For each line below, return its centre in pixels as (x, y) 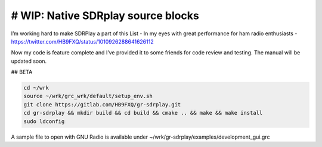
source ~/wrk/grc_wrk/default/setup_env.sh (88, 96)
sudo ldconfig (44, 121)
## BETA (22, 72)
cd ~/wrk (36, 88)
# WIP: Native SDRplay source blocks (105, 16)
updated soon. (29, 61)
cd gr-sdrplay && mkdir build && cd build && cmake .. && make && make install (143, 113)
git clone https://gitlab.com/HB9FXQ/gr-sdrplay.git (102, 104)
